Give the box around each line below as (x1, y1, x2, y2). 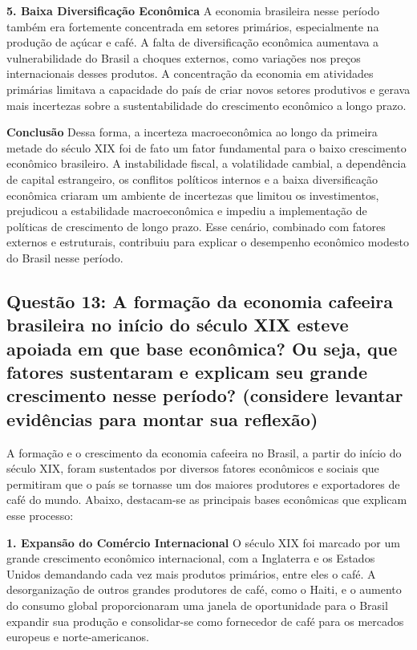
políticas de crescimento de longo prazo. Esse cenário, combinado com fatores (6, 217, 386, 234)
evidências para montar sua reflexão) (6, 406, 318, 431)
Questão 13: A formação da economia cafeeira (6, 288, 393, 313)
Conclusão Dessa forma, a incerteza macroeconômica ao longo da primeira (6, 124, 378, 140)
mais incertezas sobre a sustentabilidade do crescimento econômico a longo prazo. (6, 96, 407, 113)
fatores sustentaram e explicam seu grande (6, 360, 367, 384)
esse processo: (6, 507, 74, 524)
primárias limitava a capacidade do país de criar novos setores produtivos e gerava (6, 80, 411, 97)
